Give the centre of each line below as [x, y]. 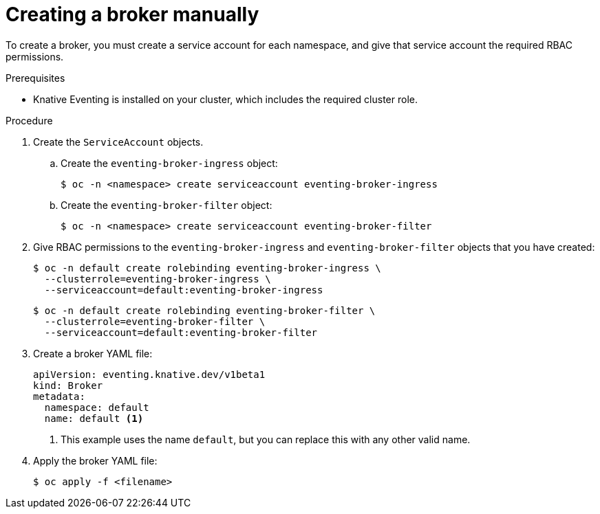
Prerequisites [35, 78]
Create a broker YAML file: [93, 353]
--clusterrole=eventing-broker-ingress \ [158, 279]
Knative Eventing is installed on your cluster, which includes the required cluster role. [225, 99]
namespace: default [97, 407]
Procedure [29, 120]
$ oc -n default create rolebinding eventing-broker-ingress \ [207, 268]
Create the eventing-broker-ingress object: [169, 163]
